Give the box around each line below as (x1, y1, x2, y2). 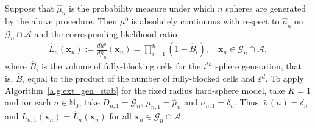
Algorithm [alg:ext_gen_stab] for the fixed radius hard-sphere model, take (5, 84, 285, 96)
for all (109, 110, 132, 123)
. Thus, (235, 96, 261, 108)
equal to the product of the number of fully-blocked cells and (27, 72, 255, 85)
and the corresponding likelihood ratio (34, 27, 177, 40)
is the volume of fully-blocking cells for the (41, 60, 201, 73)
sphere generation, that (215, 60, 302, 73)
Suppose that (5, 2, 54, 14)
